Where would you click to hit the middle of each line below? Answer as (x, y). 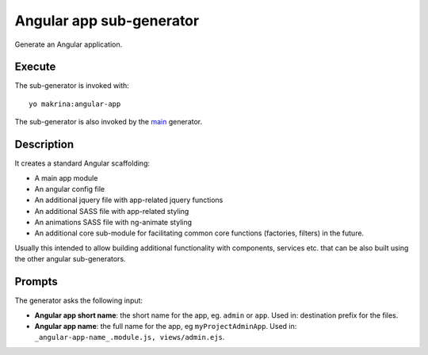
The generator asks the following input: (78, 300)
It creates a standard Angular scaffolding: (82, 163)
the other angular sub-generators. (70, 259)
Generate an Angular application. (69, 44)
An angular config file (70, 189)
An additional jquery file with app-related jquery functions (129, 200)
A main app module (66, 177)
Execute (35, 67)
